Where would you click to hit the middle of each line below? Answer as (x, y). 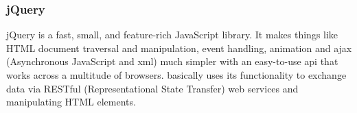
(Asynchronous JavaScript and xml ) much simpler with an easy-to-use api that (172, 61)
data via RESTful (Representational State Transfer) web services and (152, 88)
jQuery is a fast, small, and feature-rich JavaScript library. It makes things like (172, 35)
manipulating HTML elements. (71, 102)
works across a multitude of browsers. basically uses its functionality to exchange (176, 75)
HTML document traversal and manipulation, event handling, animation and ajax (179, 48)
